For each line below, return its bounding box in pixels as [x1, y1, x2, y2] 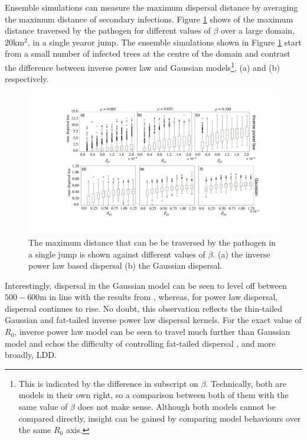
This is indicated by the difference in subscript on [18, 377, 198, 389]
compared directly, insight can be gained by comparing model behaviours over [18, 412, 301, 424]
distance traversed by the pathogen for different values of [5, 24, 211, 37]
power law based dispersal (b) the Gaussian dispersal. [28, 259, 223, 272]
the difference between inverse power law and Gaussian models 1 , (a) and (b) [5, 59, 280, 73]
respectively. [5, 73, 49, 85]
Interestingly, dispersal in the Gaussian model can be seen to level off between [5, 279, 287, 291]
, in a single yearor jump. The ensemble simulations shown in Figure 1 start [27, 35, 302, 48]
